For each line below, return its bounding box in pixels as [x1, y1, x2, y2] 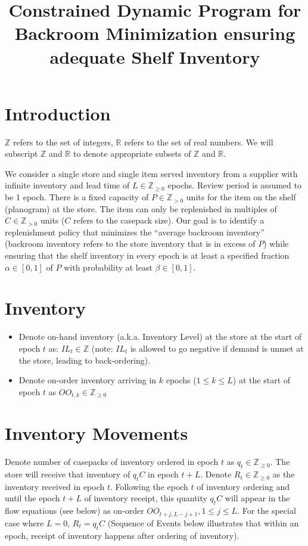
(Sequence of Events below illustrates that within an [107, 516, 299, 529]
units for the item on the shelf [186, 191, 296, 203]
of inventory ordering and [197, 480, 290, 492]
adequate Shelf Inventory [49, 44, 260, 69]
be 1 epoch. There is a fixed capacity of [5, 191, 149, 203]
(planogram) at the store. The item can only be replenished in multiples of [5, 202, 277, 215]
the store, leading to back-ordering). [18, 353, 151, 366]
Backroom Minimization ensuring [14, 21, 295, 45]
